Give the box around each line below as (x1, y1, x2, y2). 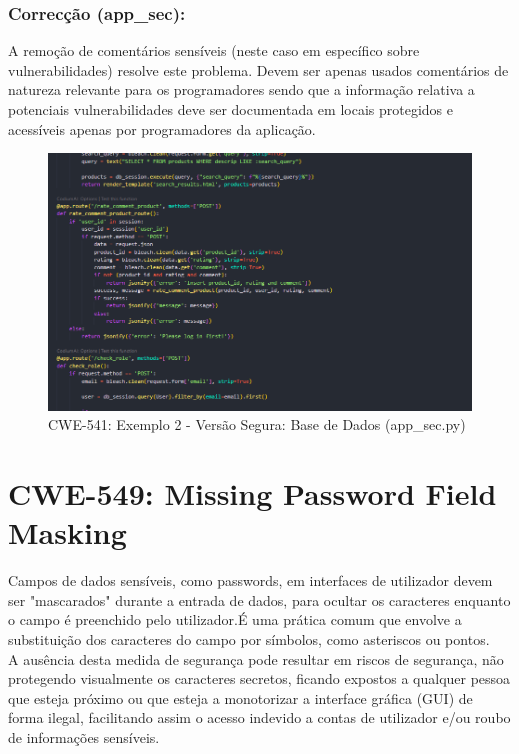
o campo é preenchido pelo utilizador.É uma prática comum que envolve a (8, 609, 462, 630)
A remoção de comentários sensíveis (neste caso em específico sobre (8, 40, 420, 61)
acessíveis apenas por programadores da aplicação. (8, 118, 316, 139)
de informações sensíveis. (8, 726, 160, 747)
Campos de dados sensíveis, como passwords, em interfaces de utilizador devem (8, 570, 493, 591)
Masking (8, 512, 127, 553)
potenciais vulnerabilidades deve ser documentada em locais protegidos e (8, 99, 453, 119)
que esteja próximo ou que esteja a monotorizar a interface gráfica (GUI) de (8, 687, 473, 708)
